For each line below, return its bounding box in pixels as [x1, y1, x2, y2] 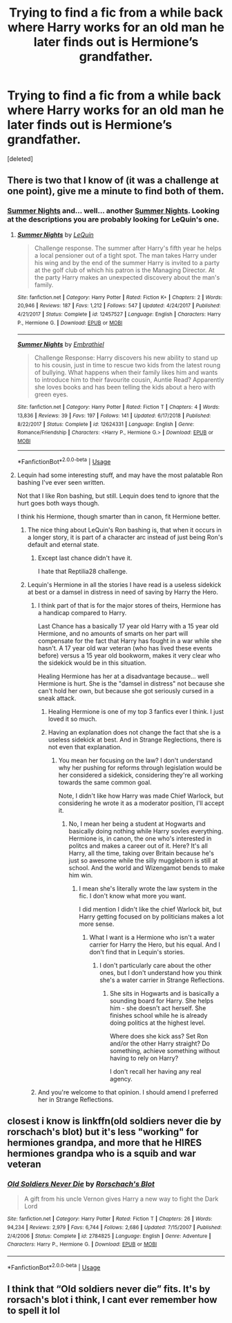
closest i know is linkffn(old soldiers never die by [7, 1115, 222, 1127]
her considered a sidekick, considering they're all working [58, 771, 223, 779]
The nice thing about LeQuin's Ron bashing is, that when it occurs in [27, 525, 222, 534]
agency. [109, 1074, 133, 1083]
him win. [68, 871, 93, 879]
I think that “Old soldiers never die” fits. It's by [7, 1283, 211, 1295]
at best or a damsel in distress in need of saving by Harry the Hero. [27, 588, 219, 596]
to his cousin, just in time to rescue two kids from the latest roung [34, 361, 221, 369]
